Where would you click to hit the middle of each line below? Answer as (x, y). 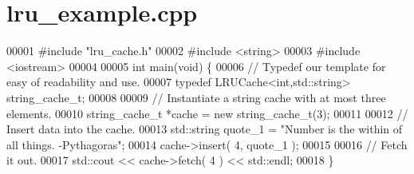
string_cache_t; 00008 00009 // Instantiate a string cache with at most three (196, 97)
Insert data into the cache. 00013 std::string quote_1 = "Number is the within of (205, 129)
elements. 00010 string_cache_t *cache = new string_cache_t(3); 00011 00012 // (207, 113)
